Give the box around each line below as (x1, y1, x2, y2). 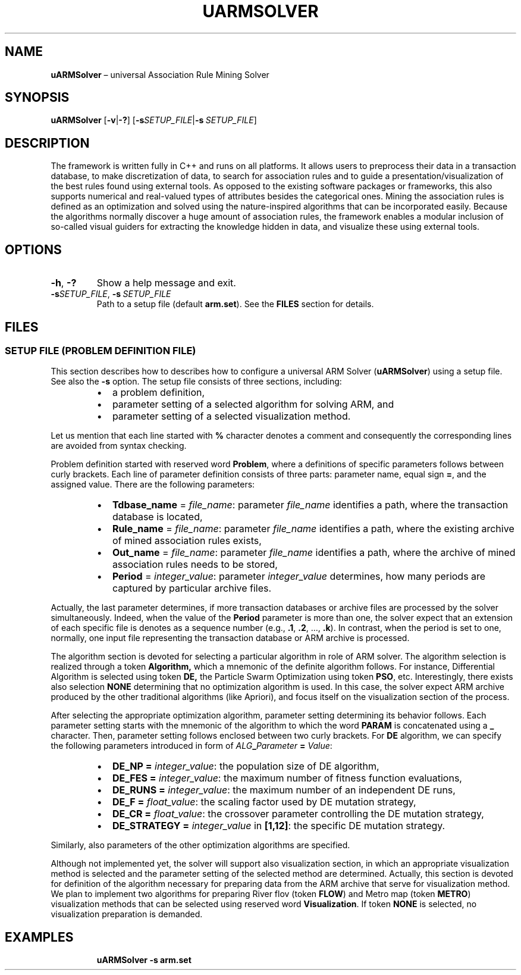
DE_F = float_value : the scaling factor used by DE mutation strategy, (112, 796, 416, 808)
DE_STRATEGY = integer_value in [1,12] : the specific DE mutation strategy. (112, 820, 445, 832)
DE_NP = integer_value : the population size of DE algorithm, (112, 760, 379, 773)
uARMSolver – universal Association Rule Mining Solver (51, 69, 269, 80)
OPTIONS (5, 242, 62, 257)
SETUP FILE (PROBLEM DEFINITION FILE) (5, 344, 196, 357)
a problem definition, (112, 386, 205, 399)
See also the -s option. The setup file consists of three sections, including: (51, 376, 342, 387)
